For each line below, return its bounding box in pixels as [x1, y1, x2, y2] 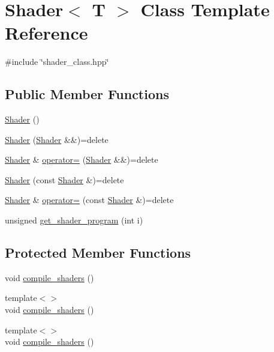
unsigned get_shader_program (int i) [5, 214, 143, 226]
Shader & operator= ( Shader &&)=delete [5, 153, 158, 166]
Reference [5, 20, 88, 45]
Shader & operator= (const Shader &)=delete [5, 193, 174, 206]
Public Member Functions [5, 85, 169, 103]
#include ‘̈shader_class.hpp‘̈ [5, 55, 109, 68]
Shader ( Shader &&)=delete [5, 133, 109, 145]
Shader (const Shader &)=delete [5, 173, 124, 186]
